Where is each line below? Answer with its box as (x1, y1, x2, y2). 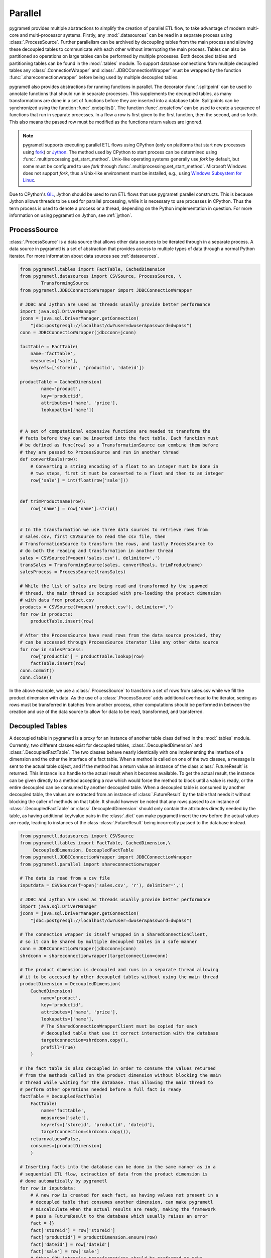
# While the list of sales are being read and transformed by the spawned (20, 583, 208, 589)
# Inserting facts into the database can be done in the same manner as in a (20, 1164, 216, 1170)
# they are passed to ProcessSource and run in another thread (20, 449, 179, 455)
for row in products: (20, 611, 73, 617)
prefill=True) (41, 1044, 76, 1050)
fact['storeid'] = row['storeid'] (30, 1227, 115, 1233)
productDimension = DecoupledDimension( (20, 981, 120, 987)
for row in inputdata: (20, 1185, 76, 1191)
